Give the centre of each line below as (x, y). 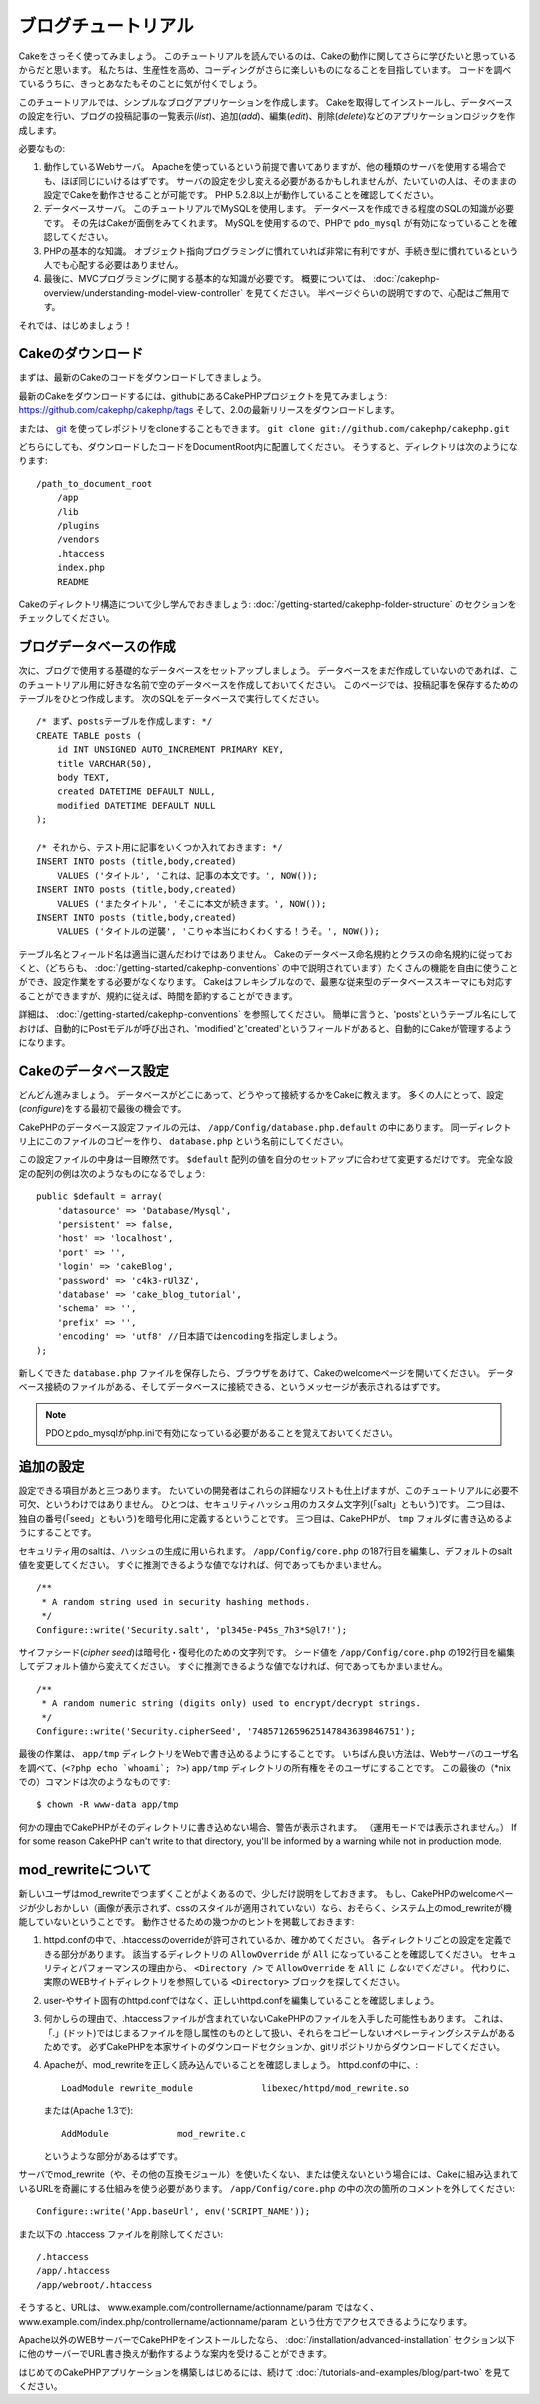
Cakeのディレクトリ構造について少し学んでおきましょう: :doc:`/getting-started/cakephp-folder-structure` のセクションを (267, 604)
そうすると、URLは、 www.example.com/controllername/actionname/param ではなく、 (199, 2307)
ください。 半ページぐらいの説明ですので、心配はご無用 (386, 292)
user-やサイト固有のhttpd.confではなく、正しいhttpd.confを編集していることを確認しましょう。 (241, 2000)
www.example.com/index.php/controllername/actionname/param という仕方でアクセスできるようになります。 (245, 2321)
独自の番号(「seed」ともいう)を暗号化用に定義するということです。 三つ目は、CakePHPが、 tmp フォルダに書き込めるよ (266, 1518)
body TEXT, (83, 777)
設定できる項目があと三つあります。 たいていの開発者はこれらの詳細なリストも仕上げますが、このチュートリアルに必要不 (268, 1491)
